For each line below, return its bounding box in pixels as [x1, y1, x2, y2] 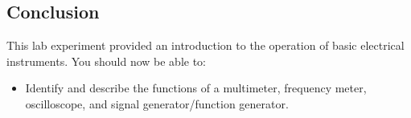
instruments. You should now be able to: [6, 52, 207, 69]
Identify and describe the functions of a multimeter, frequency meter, [25, 79, 367, 96]
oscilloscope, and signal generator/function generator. [25, 95, 289, 112]
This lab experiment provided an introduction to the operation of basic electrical [6, 37, 405, 54]
